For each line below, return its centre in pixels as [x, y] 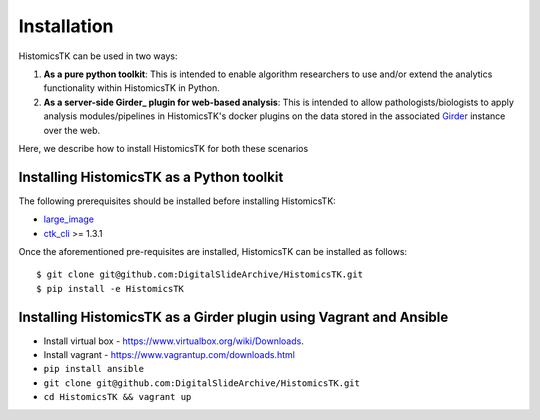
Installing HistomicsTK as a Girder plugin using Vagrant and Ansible [233, 316]
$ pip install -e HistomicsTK [110, 288]
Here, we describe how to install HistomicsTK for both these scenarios [163, 148]
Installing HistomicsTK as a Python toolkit [151, 176]
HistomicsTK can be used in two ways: [98, 56]
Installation [66, 26]
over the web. [72, 130]
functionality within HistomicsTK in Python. [131, 88]
